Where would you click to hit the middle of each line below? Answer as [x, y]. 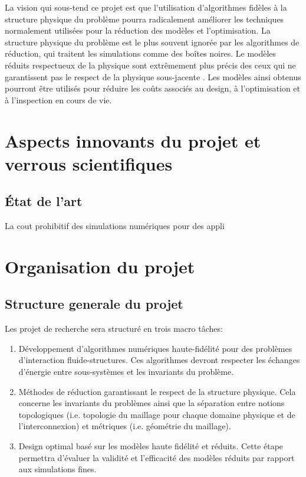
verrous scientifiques [89, 163]
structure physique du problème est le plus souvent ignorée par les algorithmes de [152, 42]
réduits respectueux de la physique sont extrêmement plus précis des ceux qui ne [150, 65]
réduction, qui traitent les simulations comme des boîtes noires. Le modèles [141, 53]
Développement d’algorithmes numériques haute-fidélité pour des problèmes [155, 348]
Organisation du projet [100, 266]
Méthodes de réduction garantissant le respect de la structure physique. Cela [157, 391]
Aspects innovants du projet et [133, 140]
